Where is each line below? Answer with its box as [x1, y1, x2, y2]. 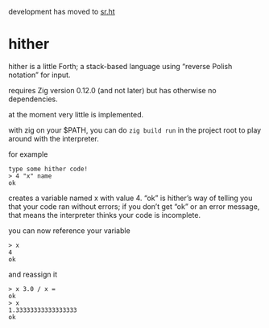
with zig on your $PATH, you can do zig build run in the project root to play [8, 125, 262, 135]
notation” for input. [8, 70, 71, 80]
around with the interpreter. [8, 133, 99, 143]
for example [8, 149, 48, 159]
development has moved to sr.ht [8, 7, 115, 16]
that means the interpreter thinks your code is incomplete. [8, 210, 201, 219]
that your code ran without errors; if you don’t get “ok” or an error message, [8, 201, 260, 211]
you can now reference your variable [8, 225, 130, 236]
